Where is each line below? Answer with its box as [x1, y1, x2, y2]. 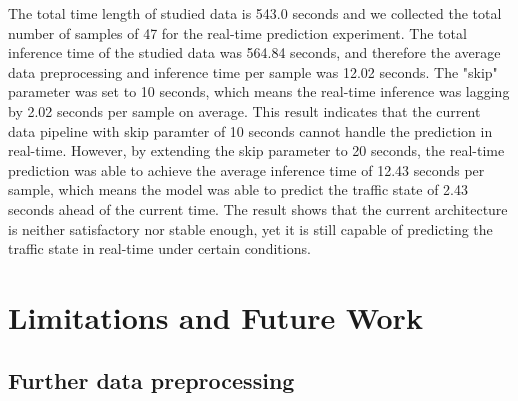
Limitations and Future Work [8, 296, 423, 337]
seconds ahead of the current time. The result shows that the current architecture [8, 198, 508, 219]
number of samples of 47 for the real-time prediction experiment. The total [8, 22, 467, 43]
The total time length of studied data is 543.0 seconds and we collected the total [8, 3, 502, 23]
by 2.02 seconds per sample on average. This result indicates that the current [8, 100, 481, 121]
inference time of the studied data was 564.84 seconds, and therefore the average [8, 42, 501, 63]
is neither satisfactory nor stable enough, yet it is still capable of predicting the [8, 218, 493, 239]
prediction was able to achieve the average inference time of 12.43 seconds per [8, 159, 485, 180]
